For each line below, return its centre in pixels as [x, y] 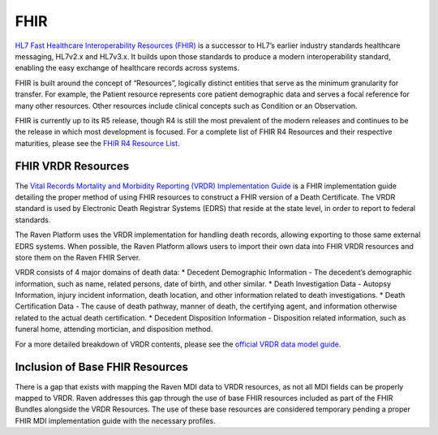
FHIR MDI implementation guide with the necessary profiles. [115, 420]
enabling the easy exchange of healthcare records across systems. [127, 68]
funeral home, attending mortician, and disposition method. [114, 329]
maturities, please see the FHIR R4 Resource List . [97, 143]
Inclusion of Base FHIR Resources [102, 367]
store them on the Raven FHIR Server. [78, 257]
